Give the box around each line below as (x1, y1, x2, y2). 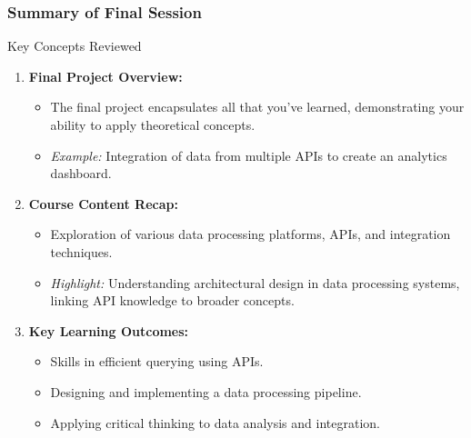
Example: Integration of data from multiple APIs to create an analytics (50, 145, 447, 164)
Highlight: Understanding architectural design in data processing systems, (50, 273, 460, 292)
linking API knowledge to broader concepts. (50, 291, 295, 310)
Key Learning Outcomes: (28, 321, 189, 340)
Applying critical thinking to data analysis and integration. (50, 413, 380, 432)
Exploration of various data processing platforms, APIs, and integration (50, 224, 451, 244)
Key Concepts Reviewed (7, 36, 142, 55)
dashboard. (50, 164, 112, 183)
